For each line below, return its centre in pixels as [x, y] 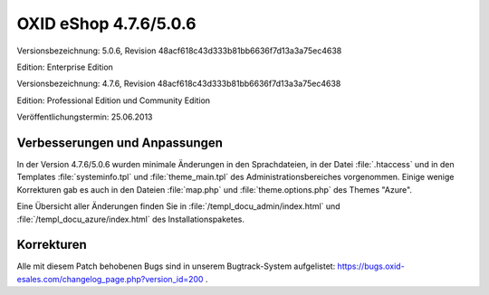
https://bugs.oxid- [371, 266]
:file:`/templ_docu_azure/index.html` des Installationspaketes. [130, 219]
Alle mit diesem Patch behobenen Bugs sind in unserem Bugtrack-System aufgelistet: [176, 266]
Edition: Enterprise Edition [65, 67]
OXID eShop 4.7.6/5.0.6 [106, 24]
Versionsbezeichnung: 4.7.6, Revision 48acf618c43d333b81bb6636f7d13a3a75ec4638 [179, 84]
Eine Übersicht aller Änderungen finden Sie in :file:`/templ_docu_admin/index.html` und [178, 206]
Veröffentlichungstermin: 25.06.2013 [85, 117]
